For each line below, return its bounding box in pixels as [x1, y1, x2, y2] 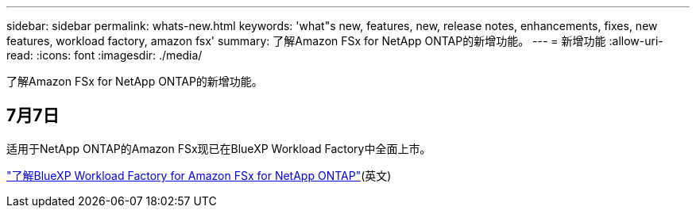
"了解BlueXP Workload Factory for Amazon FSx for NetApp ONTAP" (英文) [6, 168, 392, 182]
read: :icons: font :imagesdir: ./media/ [6, 48, 203, 62]
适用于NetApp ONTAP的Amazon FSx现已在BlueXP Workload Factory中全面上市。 [6, 141, 431, 155]
